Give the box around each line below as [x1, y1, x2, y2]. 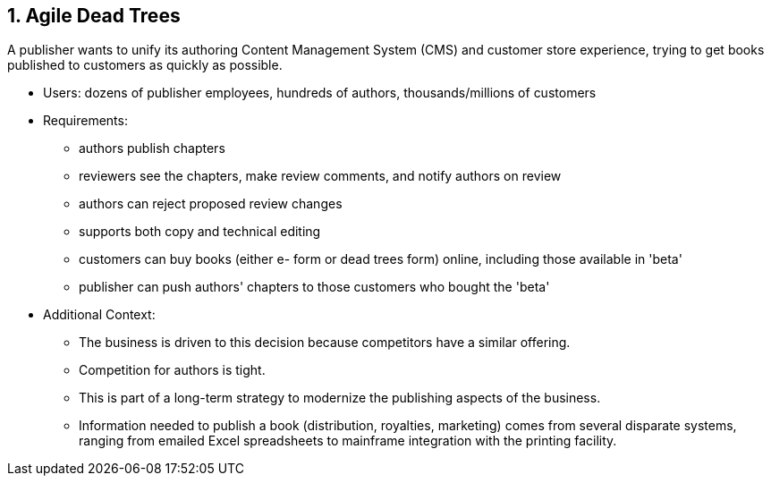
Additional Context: [43, 307, 156, 323]
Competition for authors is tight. [79, 362, 266, 378]
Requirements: [43, 113, 128, 129]
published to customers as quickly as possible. [7, 57, 283, 73]
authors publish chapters [79, 140, 225, 157]
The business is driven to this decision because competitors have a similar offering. [79, 335, 571, 351]
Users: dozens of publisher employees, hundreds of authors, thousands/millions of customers [43, 85, 597, 101]
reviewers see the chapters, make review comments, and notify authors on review [79, 168, 562, 184]
